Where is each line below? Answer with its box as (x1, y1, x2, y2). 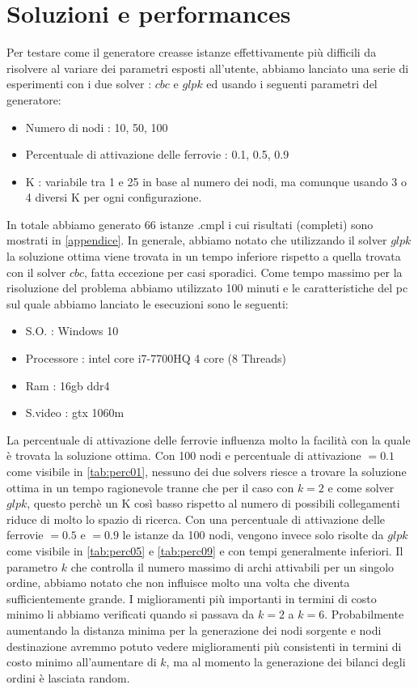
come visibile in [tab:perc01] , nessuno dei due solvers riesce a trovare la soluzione (6, 463, 407, 479)
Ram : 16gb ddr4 (25, 376, 110, 393)
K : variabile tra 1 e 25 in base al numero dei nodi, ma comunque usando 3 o (25, 172, 407, 189)
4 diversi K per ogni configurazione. (25, 189, 202, 206)
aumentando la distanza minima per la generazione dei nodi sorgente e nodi (6, 621, 382, 638)
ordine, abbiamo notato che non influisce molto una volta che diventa (6, 574, 350, 591)
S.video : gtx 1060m (25, 404, 125, 421)
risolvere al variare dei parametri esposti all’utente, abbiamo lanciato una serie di (6, 59, 409, 76)
